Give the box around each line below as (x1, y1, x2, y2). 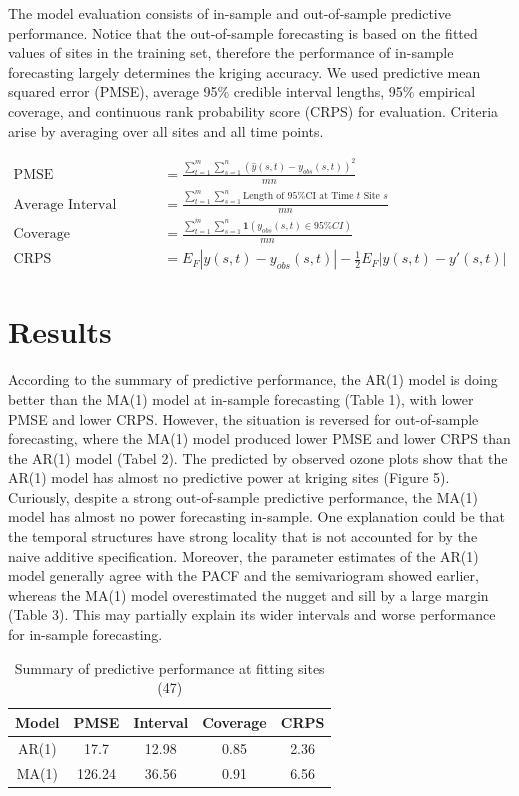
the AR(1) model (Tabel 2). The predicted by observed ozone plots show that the (8, 447, 508, 468)
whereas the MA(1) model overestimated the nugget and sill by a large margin (8, 584, 489, 605)
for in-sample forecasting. (8, 624, 163, 645)
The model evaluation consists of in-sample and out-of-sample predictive (8, 3, 451, 23)
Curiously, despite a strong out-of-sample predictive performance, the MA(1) (8, 486, 478, 507)
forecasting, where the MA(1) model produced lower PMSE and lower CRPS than (8, 428, 511, 449)
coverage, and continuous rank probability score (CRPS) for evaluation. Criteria (8, 100, 499, 121)
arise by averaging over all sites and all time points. (8, 120, 324, 141)
